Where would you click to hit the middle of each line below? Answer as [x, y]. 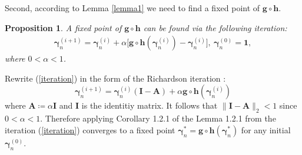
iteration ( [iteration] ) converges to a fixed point [90, 129]
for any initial [266, 129]
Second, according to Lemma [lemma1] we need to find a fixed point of [132, 8]
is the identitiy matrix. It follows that [150, 105]
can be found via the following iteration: [215, 27]
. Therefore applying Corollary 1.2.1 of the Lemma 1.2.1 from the [158, 118]
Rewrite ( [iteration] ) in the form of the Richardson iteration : [115, 78]
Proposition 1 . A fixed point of [63, 27]
